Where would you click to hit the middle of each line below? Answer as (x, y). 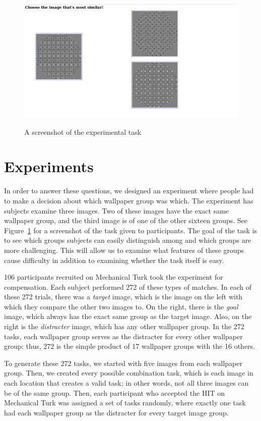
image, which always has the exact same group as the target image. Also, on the (128, 316)
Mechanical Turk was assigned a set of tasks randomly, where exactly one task (125, 403)
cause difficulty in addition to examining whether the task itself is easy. (114, 260)
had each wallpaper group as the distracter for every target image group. (116, 412)
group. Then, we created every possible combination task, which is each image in (129, 373)
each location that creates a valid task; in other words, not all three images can (126, 383)
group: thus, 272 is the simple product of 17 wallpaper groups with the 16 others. (129, 346)
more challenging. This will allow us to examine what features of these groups (124, 250)
